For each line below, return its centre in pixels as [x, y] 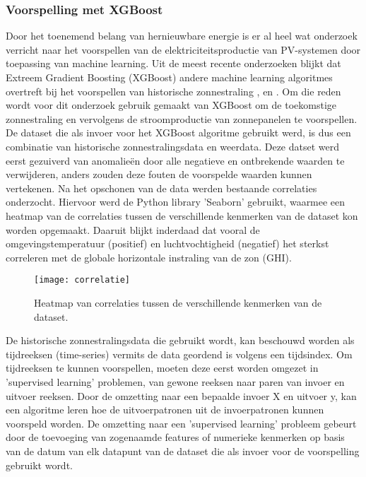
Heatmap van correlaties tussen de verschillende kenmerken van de [178, 302]
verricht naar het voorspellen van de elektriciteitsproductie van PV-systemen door [183, 49]
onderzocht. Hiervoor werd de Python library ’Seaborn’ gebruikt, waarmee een [176, 202]
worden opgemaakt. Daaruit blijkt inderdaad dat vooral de [133, 229]
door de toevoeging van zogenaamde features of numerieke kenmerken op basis [175, 437]
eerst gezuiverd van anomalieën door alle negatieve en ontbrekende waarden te [175, 160]
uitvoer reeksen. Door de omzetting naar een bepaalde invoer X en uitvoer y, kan [181, 395]
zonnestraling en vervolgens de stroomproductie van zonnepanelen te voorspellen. [182, 118]
